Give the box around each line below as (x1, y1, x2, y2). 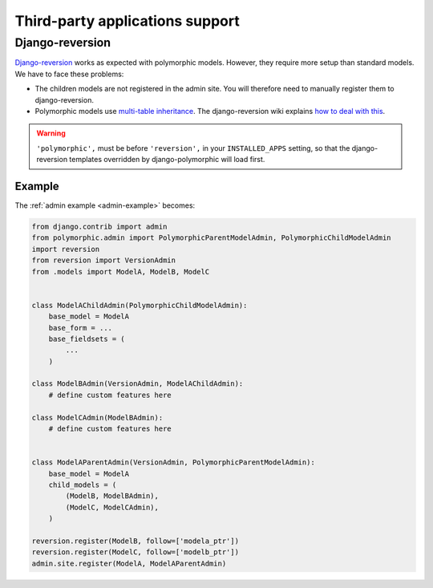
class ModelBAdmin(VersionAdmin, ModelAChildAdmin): (31, 379, 244, 388)
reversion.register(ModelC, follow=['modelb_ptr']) (31, 548, 240, 557)
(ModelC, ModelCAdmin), (65, 502, 160, 512)
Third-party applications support (14, 12, 240, 30)
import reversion (31, 245, 100, 253)
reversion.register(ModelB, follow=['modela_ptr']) (31, 536, 240, 545)
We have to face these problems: (14, 69, 124, 79)
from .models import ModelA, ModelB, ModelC (31, 267, 210, 276)
